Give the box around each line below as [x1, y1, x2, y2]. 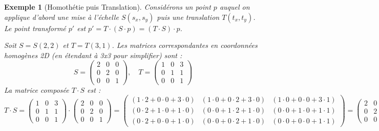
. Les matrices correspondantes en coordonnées [112, 40, 258, 50]
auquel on [219, 2, 250, 12]
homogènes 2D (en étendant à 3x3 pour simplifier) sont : [4, 49, 182, 60]
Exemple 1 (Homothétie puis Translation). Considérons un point [4, 2, 211, 12]
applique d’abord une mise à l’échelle [4, 11, 119, 22]
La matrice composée [4, 84, 69, 95]
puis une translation [157, 11, 220, 22]
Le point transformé [4, 22, 66, 33]
